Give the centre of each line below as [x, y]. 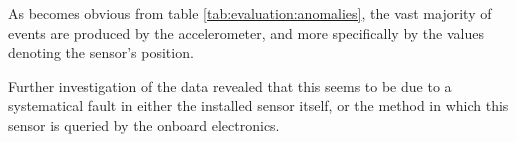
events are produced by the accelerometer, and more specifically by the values [246, 32]
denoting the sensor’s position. [101, 52]
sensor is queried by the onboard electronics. [144, 124]
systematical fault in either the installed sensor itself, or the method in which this [258, 105]
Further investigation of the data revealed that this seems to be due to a [230, 85]
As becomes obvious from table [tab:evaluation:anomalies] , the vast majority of [250, 13]
